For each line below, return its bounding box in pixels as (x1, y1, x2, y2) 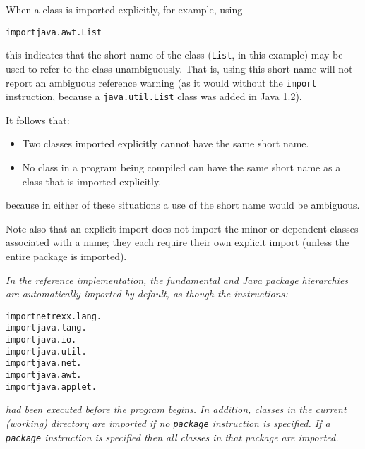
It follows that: (6, 112, 70, 127)
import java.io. (6, 335, 77, 345)
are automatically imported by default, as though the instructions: (6, 286, 288, 301)
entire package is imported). (6, 248, 127, 263)
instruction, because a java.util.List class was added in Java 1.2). (6, 89, 302, 104)
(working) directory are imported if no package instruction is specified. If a (6, 415, 330, 430)
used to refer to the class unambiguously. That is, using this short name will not (6, 61, 353, 75)
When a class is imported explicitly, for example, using (6, 2, 243, 16)
